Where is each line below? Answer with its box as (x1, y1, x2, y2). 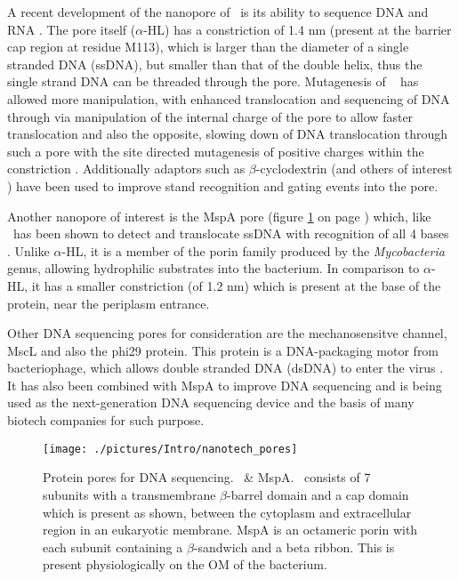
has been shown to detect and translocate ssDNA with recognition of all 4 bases (12, 224, 449, 243)
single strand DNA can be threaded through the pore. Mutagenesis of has (7, 72, 419, 91)
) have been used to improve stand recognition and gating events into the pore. (7, 176, 439, 195)
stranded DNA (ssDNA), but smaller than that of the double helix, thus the (7, 54, 423, 73)
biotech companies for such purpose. (7, 411, 205, 430)
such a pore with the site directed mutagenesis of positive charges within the (7, 141, 424, 160)
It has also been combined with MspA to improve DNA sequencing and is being (7, 375, 442, 394)
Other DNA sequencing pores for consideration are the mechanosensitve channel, (7, 324, 447, 342)
